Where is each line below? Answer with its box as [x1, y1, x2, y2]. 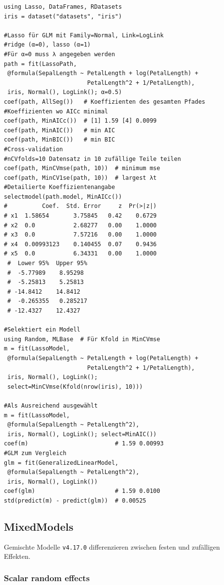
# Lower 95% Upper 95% [7, 260, 87, 267]
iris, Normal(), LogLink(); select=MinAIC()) [7, 430, 157, 438]
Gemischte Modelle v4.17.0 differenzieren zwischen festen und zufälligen [4, 541, 220, 552]
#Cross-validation [4, 145, 63, 153]
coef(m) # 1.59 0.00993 [4, 440, 164, 447]
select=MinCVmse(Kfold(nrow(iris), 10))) [7, 383, 143, 390]
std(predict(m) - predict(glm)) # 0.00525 [4, 497, 146, 504]
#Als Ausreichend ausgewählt [4, 402, 98, 409]
